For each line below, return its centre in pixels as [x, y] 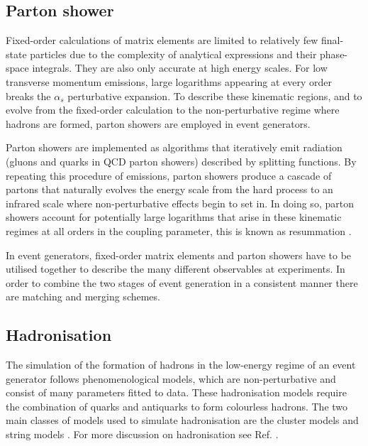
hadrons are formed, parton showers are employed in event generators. [158, 123]
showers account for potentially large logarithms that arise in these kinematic [174, 217]
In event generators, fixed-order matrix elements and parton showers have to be [179, 255]
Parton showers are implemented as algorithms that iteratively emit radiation [174, 147]
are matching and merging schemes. [83, 297]
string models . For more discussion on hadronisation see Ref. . [142, 434]
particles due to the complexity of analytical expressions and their [173, 54]
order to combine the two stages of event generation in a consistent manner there [182, 282]
